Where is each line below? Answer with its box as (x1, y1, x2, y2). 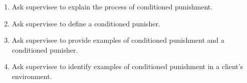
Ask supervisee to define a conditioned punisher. (12, 18, 160, 28)
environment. (12, 71, 52, 81)
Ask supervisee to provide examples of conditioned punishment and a (12, 35, 224, 45)
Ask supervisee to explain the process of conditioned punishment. (12, 1, 213, 11)
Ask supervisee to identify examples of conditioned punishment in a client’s (12, 61, 243, 72)
